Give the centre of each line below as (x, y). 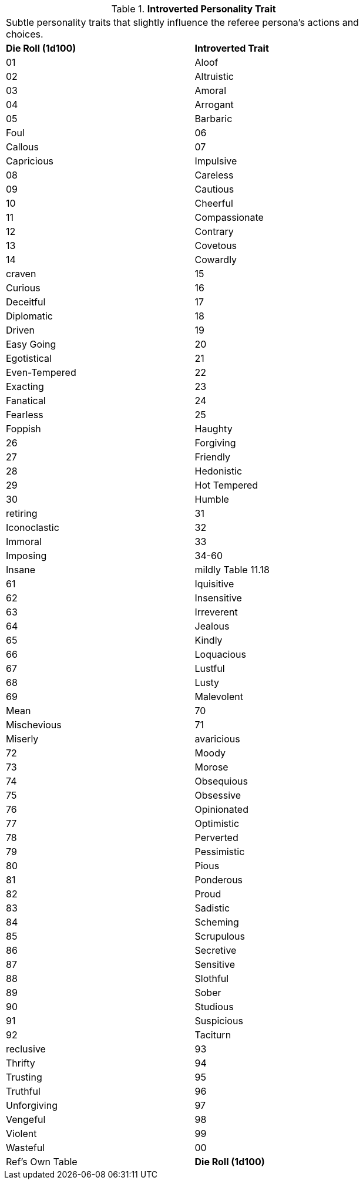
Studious (214, 1007)
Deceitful (26, 302)
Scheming (217, 922)
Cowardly (216, 260)
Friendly (213, 457)
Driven (21, 330)
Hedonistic (219, 471)
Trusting (24, 1077)
